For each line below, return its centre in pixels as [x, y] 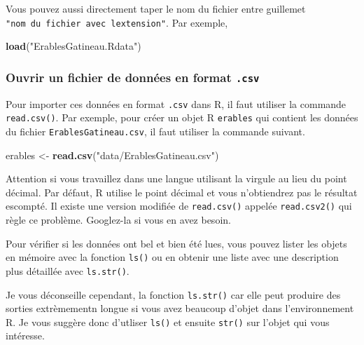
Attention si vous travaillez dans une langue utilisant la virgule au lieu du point [176, 178]
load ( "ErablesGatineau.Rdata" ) [73, 46]
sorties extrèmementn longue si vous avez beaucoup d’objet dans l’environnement [180, 308]
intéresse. [25, 336]
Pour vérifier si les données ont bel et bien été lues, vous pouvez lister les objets [176, 243]
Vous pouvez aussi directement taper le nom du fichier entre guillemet [156, 8]
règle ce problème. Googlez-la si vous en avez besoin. [118, 220]
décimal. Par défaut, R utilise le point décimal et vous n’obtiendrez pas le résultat [182, 192]
